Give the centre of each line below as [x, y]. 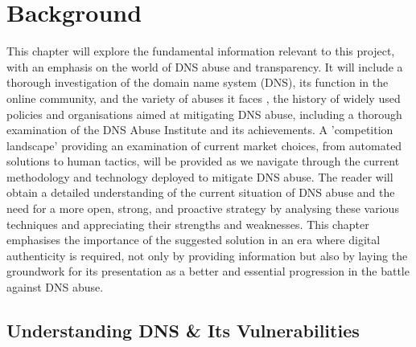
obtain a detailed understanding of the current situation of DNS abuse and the [201, 192]
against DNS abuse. [55, 287]
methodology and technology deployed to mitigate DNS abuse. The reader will [200, 176]
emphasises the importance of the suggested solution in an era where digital [194, 240]
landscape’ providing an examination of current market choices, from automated [204, 145]
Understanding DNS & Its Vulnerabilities [183, 331]
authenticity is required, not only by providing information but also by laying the [207, 255]
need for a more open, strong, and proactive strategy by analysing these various [203, 208]
